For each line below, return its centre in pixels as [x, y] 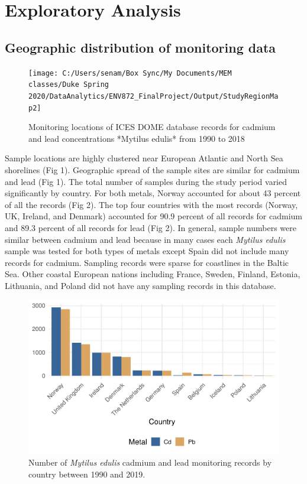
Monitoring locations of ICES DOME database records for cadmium [152, 127]
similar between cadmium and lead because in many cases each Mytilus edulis [145, 239]
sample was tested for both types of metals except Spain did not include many [147, 251]
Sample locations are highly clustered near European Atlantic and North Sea [144, 158]
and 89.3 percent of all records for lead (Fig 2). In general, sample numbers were [151, 227]
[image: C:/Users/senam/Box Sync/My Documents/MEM [130, 73]
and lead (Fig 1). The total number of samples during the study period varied [146, 181]
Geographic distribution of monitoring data [140, 47]
